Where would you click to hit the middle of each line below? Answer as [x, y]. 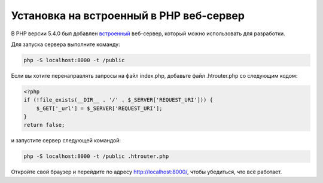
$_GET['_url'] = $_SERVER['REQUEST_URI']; [99, 108]
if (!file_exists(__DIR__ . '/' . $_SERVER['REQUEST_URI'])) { [118, 100]
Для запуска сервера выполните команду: [65, 44]
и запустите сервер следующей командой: [66, 141]
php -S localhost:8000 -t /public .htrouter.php [96, 156]
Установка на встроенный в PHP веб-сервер [128, 16]
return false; [44, 125]
